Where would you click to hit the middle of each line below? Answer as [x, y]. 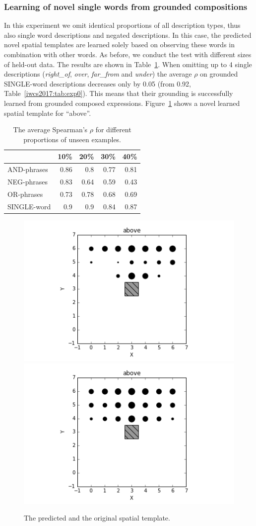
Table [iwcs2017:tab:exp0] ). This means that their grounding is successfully [119, 93]
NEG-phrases [28, 182]
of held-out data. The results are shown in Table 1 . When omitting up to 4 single [128, 64]
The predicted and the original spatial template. [97, 518]
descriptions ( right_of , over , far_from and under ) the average [98, 74]
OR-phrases [25, 194]
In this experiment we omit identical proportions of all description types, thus [122, 25]
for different [113, 130]
